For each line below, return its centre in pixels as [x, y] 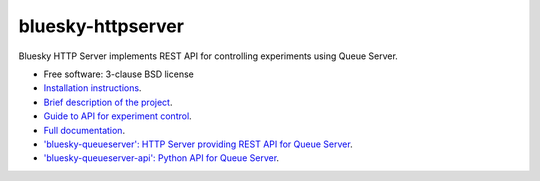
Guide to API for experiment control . [117, 116]
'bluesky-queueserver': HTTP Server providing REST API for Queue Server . [198, 144]
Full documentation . [84, 130]
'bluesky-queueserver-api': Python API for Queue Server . [161, 158]
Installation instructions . [92, 88]
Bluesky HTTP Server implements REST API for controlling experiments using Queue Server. [208, 56]
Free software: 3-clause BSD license [118, 74]
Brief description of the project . [108, 102]
